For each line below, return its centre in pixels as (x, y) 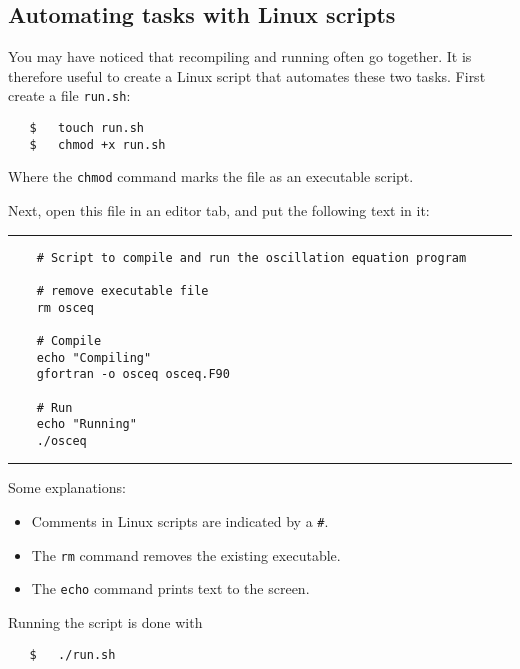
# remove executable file (122, 290)
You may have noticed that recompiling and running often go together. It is (240, 56)
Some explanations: (67, 487)
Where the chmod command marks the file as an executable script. (211, 176)
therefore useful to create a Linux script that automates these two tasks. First (247, 75)
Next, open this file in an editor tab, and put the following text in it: (219, 210)
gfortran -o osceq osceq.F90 (133, 374)
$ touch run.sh (87, 128)
